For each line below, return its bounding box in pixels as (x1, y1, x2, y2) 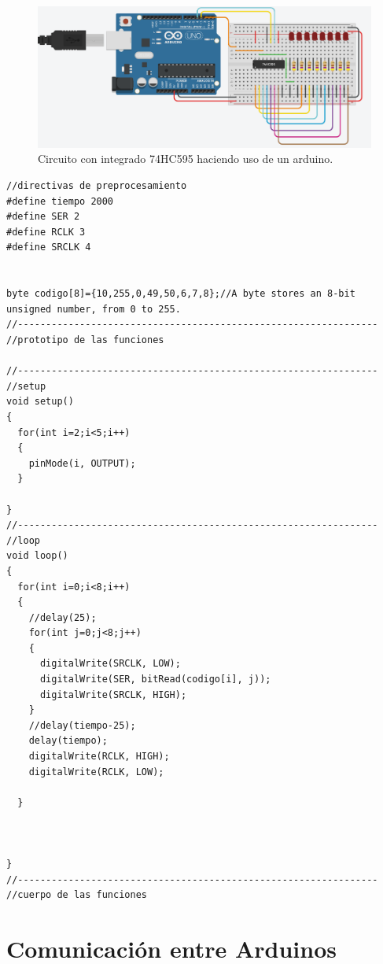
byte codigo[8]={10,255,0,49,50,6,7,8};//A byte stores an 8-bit (6, 288, 355, 300)
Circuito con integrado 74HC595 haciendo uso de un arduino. (38, 150, 333, 167)
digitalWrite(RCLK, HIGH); (28, 751, 170, 763)
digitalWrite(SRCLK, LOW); (39, 658, 181, 670)
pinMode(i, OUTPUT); (28, 457, 136, 469)
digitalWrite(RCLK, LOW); (28, 766, 164, 777)
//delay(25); (28, 611, 97, 623)
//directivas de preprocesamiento (6, 180, 187, 192)
